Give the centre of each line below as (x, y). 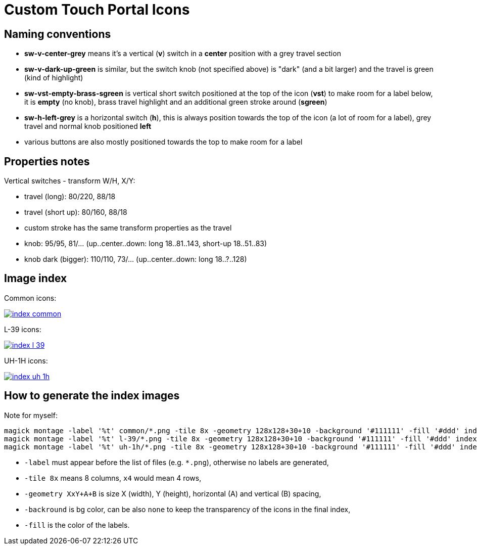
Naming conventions (58, 34)
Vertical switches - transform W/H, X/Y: (70, 181)
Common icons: (30, 298)
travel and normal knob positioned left (88, 126)
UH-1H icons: (26, 360)
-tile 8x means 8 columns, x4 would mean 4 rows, (113, 478)
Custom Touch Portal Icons (97, 10)
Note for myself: (31, 415)
